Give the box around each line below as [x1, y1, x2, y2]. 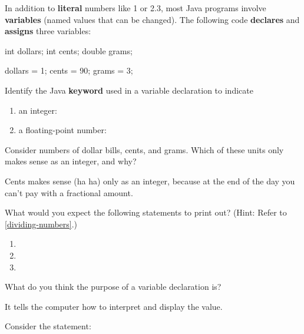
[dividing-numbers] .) [5, 217, 78, 230]
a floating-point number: [18, 124, 107, 136]
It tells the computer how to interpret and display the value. [5, 300, 223, 312]
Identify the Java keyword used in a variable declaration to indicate [5, 84, 253, 96]
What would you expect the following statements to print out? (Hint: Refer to [5, 206, 287, 219]
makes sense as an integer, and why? [5, 155, 137, 167]
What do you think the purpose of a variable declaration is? [5, 280, 222, 293]
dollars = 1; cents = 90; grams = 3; [5, 64, 133, 77]
